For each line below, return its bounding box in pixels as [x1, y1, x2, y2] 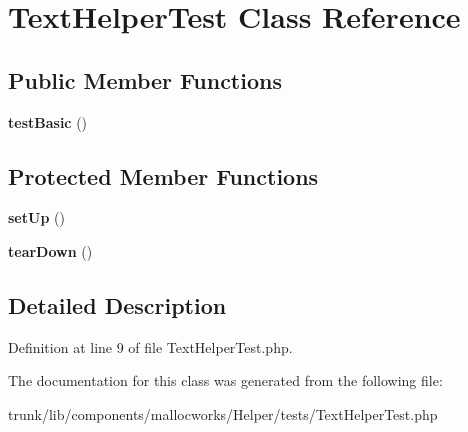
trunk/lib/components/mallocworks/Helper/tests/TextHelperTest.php [8, 403, 438, 424]
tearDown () [8, 240, 93, 261]
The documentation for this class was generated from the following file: [8, 370, 443, 391]
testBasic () [8, 111, 88, 132]
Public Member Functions [8, 64, 282, 95]
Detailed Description [8, 289, 227, 320]
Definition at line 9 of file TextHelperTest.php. [8, 336, 293, 357]
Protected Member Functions [8, 160, 319, 191]
